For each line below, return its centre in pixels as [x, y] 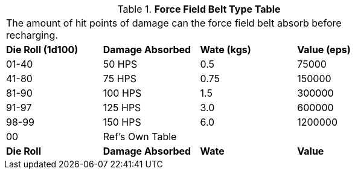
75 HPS [120, 79]
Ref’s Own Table [140, 137]
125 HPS [122, 108]
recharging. [32, 35]
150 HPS [122, 122]
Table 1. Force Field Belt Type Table [199, 9]
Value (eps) [324, 50]
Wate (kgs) [225, 50]
